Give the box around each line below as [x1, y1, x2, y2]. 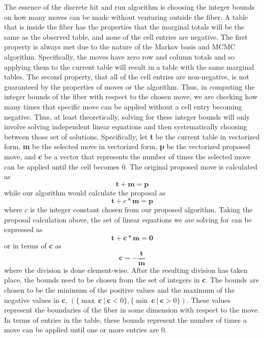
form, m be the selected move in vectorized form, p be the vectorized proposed [4, 141, 250, 152]
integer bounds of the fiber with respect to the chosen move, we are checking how [4, 91, 258, 102]
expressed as [4, 224, 43, 235]
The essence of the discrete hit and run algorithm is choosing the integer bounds [4, 2, 255, 12]
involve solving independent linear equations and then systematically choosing [4, 121, 247, 132]
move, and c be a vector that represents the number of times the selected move [4, 151, 251, 161]
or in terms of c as [4, 240, 62, 251]
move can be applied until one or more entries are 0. [4, 324, 167, 335]
